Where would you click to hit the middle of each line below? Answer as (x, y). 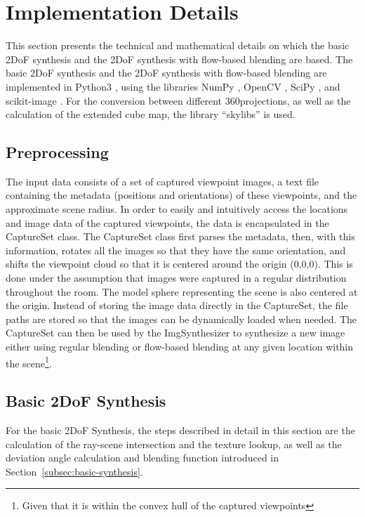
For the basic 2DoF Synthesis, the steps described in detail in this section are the (180, 430)
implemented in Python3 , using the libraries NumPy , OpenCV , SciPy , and (173, 86)
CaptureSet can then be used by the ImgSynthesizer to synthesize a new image (175, 333)
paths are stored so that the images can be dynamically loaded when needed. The (181, 319)
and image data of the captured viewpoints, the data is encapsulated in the (167, 222)
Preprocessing (57, 152)
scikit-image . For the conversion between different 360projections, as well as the (178, 100)
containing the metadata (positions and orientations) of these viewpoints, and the (181, 195)
